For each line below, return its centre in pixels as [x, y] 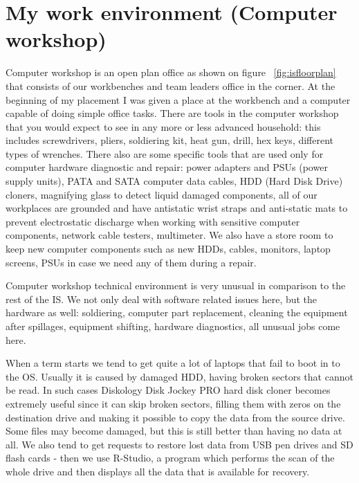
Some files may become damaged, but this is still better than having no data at [174, 431]
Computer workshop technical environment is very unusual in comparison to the [176, 285]
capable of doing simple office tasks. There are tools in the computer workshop [172, 113]
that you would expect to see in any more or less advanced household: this [163, 126]
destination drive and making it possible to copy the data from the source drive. [175, 417]
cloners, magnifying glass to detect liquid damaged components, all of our [162, 194]
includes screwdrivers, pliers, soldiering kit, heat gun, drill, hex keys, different [170, 140]
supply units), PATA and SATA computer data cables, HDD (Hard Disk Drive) [174, 181]
